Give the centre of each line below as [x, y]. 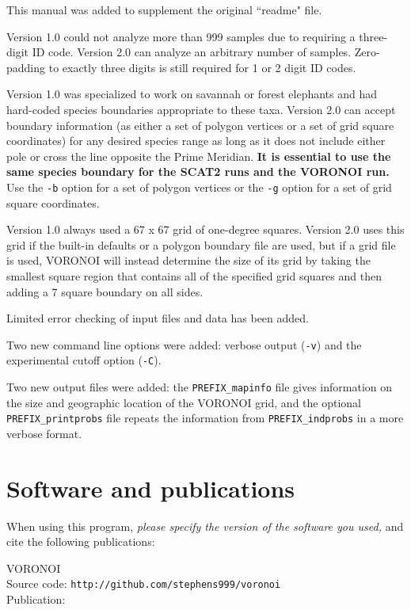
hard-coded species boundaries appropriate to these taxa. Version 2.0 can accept [201, 109]
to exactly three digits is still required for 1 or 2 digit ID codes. [202, 67]
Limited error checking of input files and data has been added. [158, 318]
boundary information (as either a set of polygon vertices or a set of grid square [200, 125]
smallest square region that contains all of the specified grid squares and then [194, 275]
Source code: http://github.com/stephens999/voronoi [144, 583]
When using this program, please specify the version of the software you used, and [205, 526]
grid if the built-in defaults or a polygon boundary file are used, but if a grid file [201, 244]
